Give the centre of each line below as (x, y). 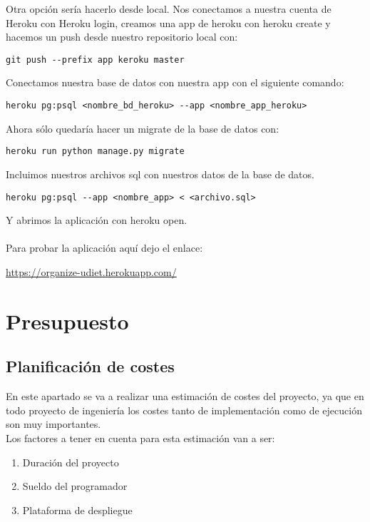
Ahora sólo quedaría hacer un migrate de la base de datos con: (143, 128)
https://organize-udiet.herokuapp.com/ (91, 271)
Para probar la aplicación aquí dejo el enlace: (104, 248)
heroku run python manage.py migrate (95, 152)
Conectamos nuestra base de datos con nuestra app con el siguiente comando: (175, 82)
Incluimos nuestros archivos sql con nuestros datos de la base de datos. (160, 174)
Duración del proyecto (71, 462)
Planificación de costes (90, 366)
